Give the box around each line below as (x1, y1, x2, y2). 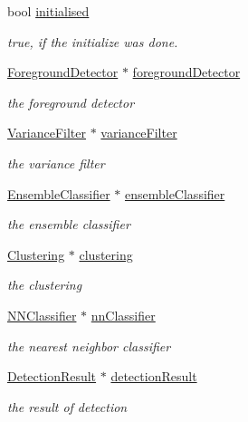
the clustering (7, 275, 82, 294)
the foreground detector (7, 92, 135, 111)
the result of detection (7, 397, 128, 416)
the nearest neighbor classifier (7, 336, 171, 355)
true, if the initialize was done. (7, 32, 178, 51)
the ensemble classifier (7, 215, 130, 234)
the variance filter (7, 153, 105, 172)
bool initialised (7, 2, 90, 20)
